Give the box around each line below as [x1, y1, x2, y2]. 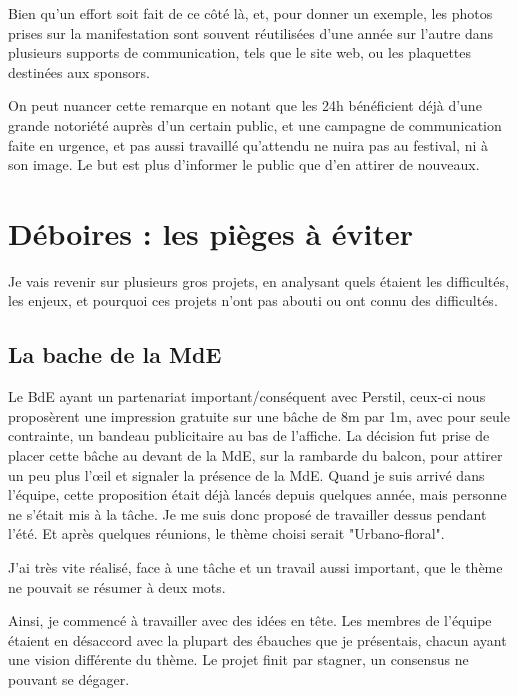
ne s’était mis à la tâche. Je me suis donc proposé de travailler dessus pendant [8, 503, 487, 524]
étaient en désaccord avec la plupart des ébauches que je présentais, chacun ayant [8, 629, 507, 650]
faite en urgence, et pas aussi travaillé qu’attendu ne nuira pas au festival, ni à [8, 134, 489, 155]
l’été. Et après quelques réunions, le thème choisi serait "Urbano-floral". [8, 523, 445, 544]
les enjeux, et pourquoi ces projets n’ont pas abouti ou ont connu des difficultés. [8, 290, 498, 311]
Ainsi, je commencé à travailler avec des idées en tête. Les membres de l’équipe [8, 610, 492, 631]
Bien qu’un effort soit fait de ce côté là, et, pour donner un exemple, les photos [8, 3, 493, 23]
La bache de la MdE [8, 339, 222, 370]
